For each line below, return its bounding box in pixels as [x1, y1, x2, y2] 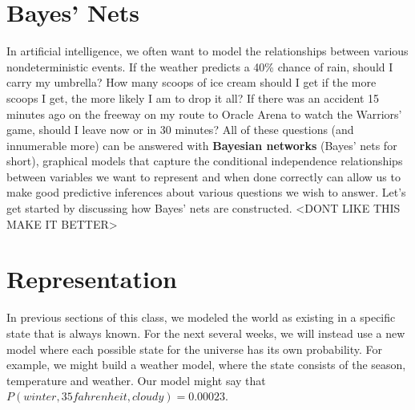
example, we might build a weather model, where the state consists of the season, [6, 356, 406, 373]
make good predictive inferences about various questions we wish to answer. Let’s [6, 184, 406, 201]
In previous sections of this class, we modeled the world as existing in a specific [6, 309, 396, 326]
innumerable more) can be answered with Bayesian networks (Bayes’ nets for [6, 136, 397, 153]
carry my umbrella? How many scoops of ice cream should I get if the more [6, 74, 377, 91]
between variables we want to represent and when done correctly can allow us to [6, 168, 401, 185]
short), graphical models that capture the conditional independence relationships [6, 152, 403, 169]
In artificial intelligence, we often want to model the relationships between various [6, 43, 409, 59]
